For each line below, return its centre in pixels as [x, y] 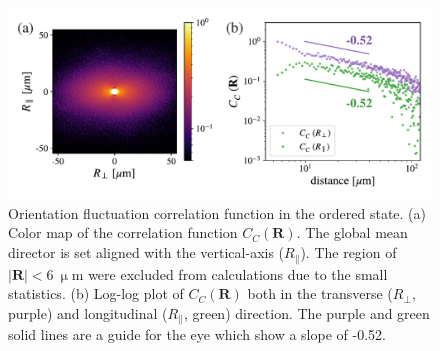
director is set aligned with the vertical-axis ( [146, 252]
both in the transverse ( [320, 293]
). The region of [348, 252]
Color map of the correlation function [123, 232]
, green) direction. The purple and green [306, 312]
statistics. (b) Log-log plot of [96, 293]
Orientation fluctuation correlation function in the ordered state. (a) [217, 212]
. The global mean [352, 232]
